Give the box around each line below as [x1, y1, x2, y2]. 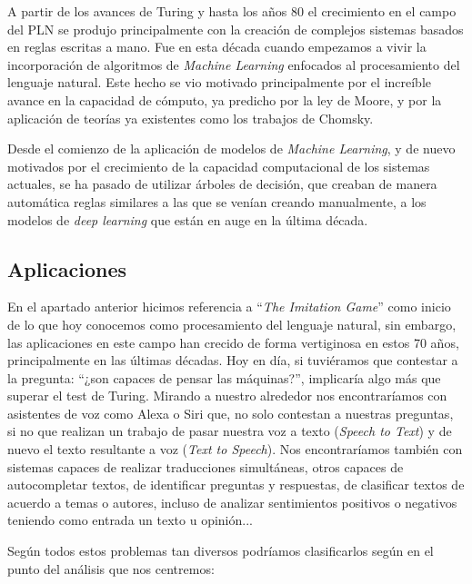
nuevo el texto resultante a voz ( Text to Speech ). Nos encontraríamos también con [7, 440, 463, 459]
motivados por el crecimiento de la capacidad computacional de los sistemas [7, 156, 430, 175]
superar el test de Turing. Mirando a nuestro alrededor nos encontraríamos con [7, 386, 447, 405]
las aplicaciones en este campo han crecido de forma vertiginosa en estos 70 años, [7, 332, 459, 351]
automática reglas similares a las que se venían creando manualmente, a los [7, 192, 427, 211]
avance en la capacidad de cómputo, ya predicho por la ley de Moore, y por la [7, 90, 442, 109]
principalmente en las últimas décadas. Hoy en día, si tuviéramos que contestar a [7, 351, 458, 370]
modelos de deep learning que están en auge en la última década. [7, 210, 368, 229]
